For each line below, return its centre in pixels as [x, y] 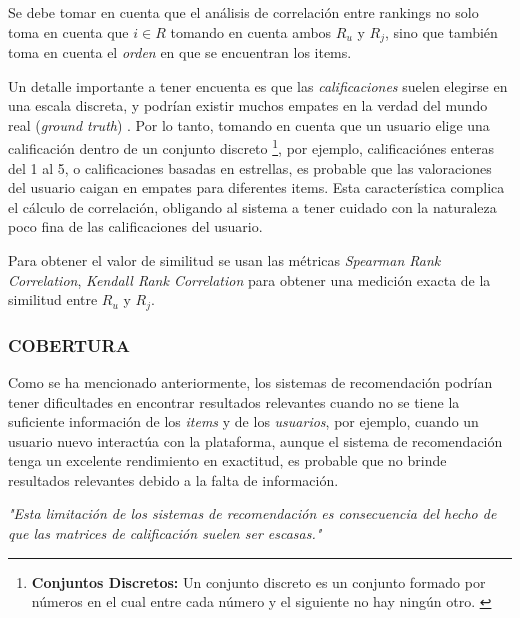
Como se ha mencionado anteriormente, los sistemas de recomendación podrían [250, 381]
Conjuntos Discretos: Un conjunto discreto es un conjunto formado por [258, 581]
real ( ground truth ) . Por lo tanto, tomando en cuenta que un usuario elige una [249, 124]
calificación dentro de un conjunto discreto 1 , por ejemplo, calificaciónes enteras [251, 147]
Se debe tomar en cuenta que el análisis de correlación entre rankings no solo [243, 12]
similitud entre [53, 299]
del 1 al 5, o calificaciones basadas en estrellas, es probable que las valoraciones [250, 167]
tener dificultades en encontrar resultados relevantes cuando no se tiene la [234, 401]
